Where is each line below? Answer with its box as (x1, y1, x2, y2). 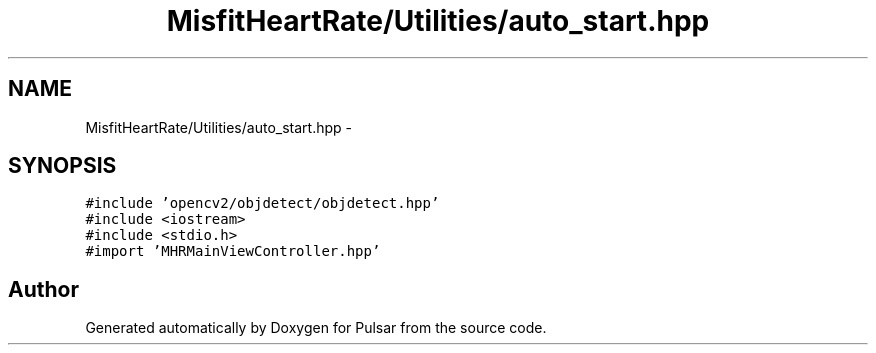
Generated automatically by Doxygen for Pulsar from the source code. (85, 319, 547, 337)
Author (8, 276, 79, 302)
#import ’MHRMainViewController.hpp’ (85, 243, 381, 260)
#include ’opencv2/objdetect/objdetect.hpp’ (85, 195, 440, 212)
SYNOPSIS (8, 153, 117, 179)
